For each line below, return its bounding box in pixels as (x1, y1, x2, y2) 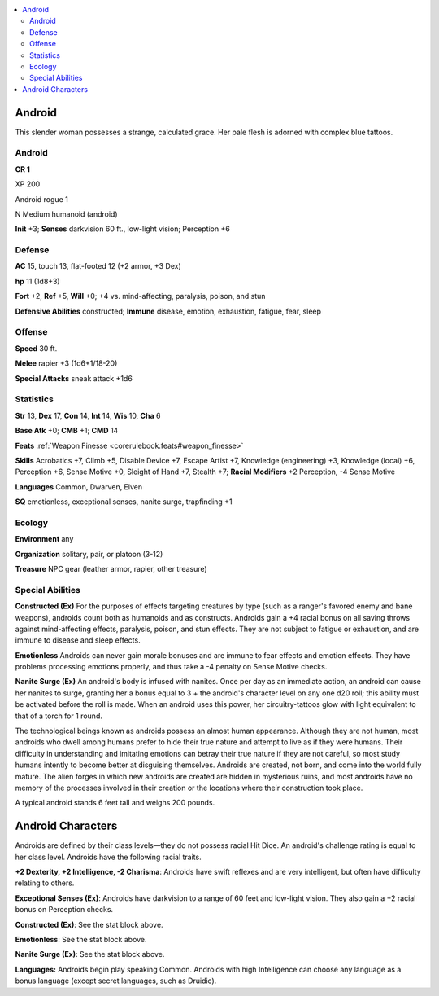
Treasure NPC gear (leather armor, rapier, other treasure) (15, 564, 207, 573)
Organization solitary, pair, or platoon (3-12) (15, 549, 163, 559)
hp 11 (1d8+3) (15, 276, 60, 286)
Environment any (15, 534, 74, 544)
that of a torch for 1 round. (15, 711, 103, 721)
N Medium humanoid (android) (15, 208, 118, 219)
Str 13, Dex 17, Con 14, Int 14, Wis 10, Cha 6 (15, 410, 161, 420)
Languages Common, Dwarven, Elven (15, 481, 143, 492)
